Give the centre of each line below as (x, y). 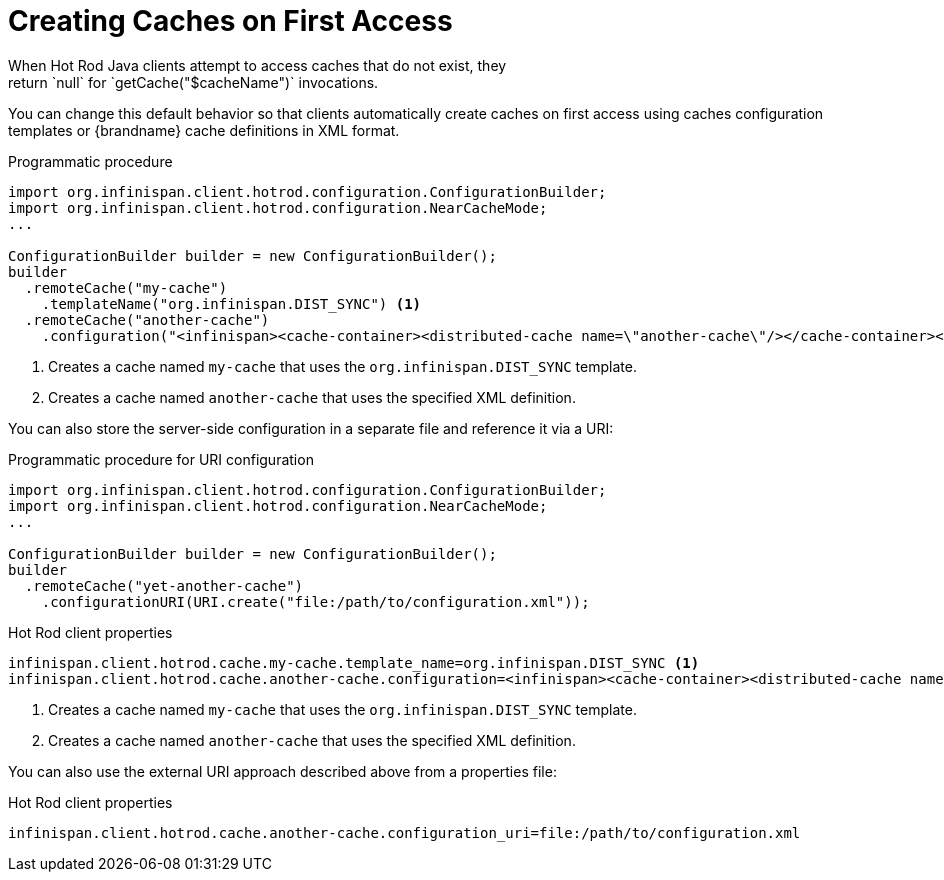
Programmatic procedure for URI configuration (161, 459)
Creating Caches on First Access (230, 21)
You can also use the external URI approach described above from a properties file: (282, 771)
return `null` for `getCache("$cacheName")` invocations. (193, 82)
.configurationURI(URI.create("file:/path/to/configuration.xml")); (315, 601)
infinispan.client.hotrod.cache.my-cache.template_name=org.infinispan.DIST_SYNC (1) (354, 662)
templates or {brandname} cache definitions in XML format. (204, 130)
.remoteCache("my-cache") (126, 287)
